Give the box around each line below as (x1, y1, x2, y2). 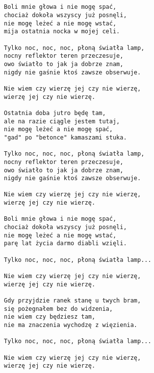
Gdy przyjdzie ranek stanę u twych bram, (4, 297, 141, 304)
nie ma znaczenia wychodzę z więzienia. (4, 321, 138, 328)
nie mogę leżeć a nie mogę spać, (4, 126, 113, 133)
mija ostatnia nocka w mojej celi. (4, 28, 120, 35)
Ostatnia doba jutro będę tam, (4, 109, 106, 117)
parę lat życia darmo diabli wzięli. (4, 240, 127, 247)
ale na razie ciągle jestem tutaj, (4, 117, 120, 125)
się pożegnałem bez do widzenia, (4, 305, 113, 312)
